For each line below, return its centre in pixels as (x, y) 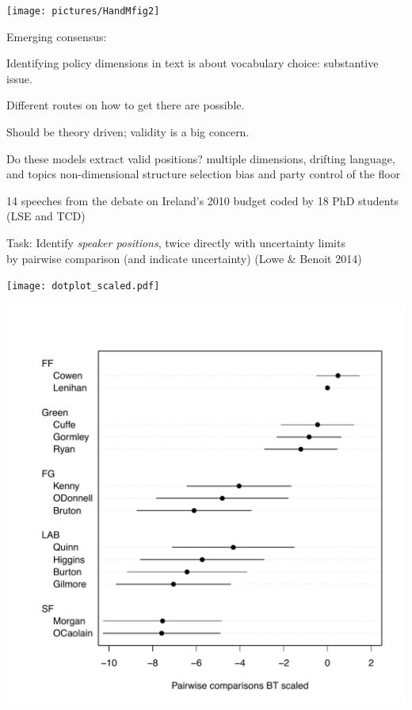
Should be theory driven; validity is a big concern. (128, 132)
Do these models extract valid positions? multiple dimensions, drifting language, (201, 158)
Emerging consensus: (57, 36)
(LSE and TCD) (46, 216)
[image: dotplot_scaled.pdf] (83, 286)
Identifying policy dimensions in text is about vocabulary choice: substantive (193, 63)
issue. (19, 78)
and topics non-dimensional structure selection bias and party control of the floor (204, 174)
